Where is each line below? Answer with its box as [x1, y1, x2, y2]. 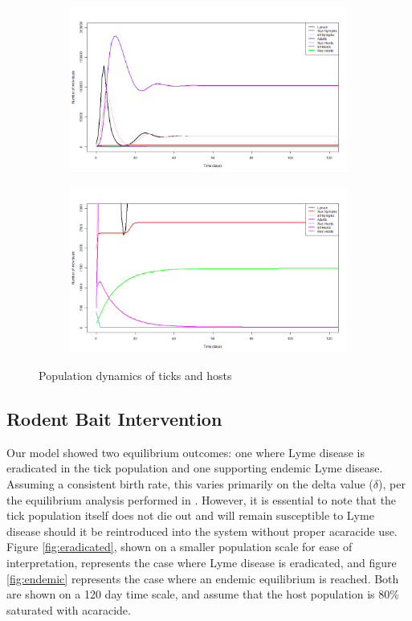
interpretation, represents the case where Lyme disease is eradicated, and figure [6, 554, 397, 570]
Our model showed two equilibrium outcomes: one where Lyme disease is [6, 443, 365, 460]
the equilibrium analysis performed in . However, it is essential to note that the [6, 491, 397, 508]
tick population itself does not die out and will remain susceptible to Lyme [6, 507, 374, 524]
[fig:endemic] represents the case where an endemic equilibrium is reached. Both [6, 570, 399, 586]
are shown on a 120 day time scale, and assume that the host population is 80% [6, 586, 399, 603]
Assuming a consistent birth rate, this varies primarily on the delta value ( [6, 475, 373, 492]
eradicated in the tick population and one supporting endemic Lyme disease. [6, 460, 383, 476]
